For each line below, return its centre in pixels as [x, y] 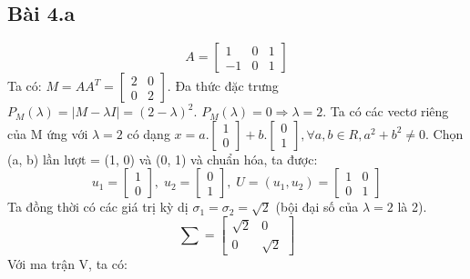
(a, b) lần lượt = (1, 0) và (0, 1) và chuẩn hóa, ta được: [163, 159]
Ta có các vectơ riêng [389, 111]
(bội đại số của [317, 207]
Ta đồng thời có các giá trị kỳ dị [98, 207]
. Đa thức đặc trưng [223, 86]
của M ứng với [48, 133]
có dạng [148, 133]
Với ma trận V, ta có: [67, 264]
